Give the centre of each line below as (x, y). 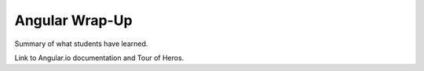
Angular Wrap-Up (73, 20)
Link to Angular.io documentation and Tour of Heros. (99, 58)
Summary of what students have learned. (81, 44)
